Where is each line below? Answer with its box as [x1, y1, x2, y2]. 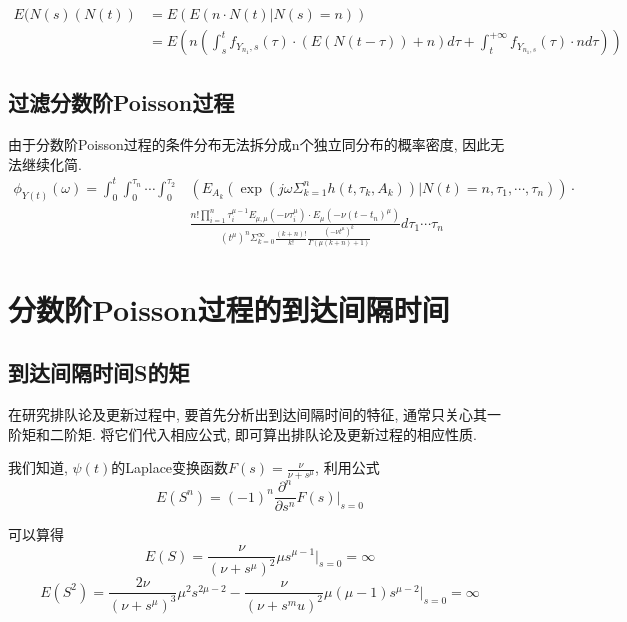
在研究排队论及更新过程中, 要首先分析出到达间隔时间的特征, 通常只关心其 [8, 403, 488, 424]
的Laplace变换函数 [111, 457, 229, 478]
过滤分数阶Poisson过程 [8, 87, 235, 118]
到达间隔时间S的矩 [8, 357, 190, 388]
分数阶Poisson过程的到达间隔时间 [8, 288, 450, 329]
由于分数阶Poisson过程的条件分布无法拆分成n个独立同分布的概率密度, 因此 [8, 134, 491, 155]
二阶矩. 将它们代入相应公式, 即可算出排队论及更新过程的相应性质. [49, 423, 477, 444]
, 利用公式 [315, 457, 380, 478]
